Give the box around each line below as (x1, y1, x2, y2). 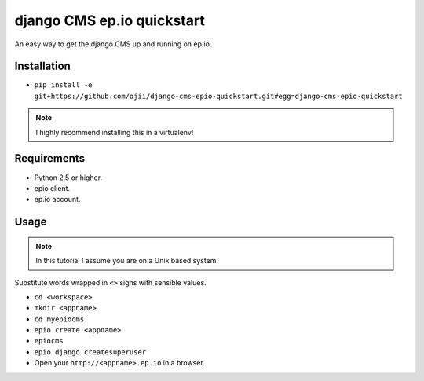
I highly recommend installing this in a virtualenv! (35, 127, 194, 137)
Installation (14, 60, 71, 73)
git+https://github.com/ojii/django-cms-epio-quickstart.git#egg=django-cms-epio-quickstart (34, 91, 404, 101)
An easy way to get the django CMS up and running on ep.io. (14, 39, 212, 49)
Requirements (14, 152, 86, 165)
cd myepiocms (34, 314, 85, 324)
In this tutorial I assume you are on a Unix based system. (35, 256, 219, 266)
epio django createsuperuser (34, 347, 147, 357)
